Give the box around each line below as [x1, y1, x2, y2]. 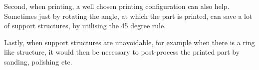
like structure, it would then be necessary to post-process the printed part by [4, 47, 240, 57]
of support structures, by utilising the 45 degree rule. [4, 20, 166, 31]
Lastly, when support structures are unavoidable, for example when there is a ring [4, 37, 255, 47]
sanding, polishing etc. [4, 56, 72, 67]
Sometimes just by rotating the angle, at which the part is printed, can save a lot [4, 10, 253, 21]
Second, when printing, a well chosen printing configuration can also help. [4, 1, 230, 11]
